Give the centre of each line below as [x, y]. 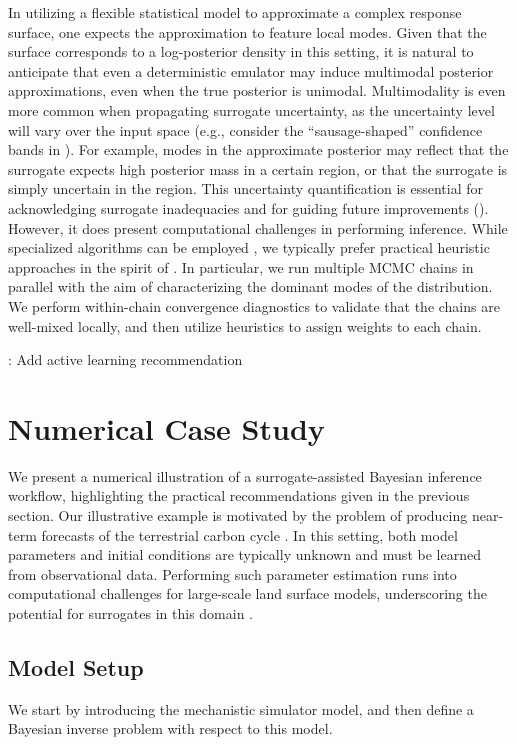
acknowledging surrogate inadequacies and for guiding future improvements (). [248, 207]
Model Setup [76, 666]
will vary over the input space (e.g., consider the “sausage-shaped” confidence [245, 129]
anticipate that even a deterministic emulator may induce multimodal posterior [251, 70]
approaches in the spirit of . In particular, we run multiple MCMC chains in [241, 266]
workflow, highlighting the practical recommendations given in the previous [239, 495]
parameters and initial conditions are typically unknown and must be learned [244, 554]
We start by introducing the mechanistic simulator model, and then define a [241, 708]
